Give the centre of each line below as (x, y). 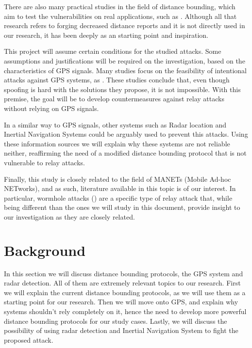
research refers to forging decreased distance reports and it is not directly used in (125, 25)
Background (45, 250)
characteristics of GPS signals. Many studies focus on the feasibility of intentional (125, 70)
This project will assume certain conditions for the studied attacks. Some (113, 51)
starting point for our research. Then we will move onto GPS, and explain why (121, 302)
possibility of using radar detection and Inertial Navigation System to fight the (121, 330)
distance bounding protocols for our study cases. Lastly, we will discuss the (116, 321)
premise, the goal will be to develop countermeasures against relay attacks (114, 99)
